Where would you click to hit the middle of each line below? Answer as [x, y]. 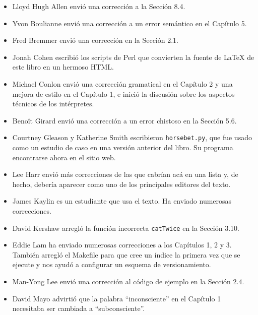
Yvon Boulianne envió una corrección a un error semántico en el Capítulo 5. [130, 23]
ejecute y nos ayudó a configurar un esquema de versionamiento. [112, 264]
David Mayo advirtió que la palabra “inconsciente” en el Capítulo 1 [117, 298]
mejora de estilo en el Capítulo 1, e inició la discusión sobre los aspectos [123, 93]
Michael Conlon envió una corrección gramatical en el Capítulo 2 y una [122, 83]
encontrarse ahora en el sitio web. [64, 157]
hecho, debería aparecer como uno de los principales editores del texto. [121, 184]
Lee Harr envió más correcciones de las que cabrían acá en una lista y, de [125, 174]
